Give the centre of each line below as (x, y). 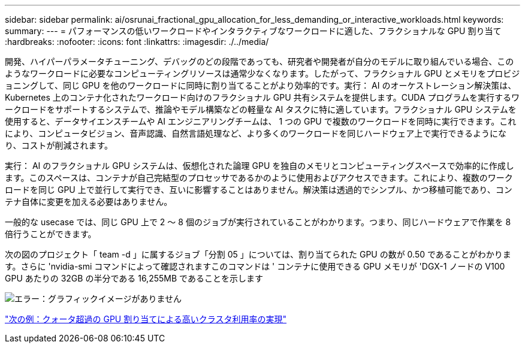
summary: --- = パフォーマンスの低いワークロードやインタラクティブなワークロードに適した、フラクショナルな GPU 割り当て (253, 31)
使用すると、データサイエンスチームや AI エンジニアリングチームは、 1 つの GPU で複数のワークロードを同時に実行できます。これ (261, 121)
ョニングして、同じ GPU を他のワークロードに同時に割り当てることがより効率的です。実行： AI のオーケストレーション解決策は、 (261, 85)
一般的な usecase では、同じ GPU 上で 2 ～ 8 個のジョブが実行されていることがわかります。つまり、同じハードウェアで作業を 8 (258, 222)
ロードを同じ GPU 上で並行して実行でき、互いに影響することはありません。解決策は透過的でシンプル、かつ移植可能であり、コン (259, 190)
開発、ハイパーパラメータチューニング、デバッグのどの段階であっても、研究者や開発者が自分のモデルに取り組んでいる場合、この (260, 61)
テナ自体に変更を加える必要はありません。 (89, 202)
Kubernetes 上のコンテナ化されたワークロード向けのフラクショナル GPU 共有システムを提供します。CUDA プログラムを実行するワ (262, 97)
